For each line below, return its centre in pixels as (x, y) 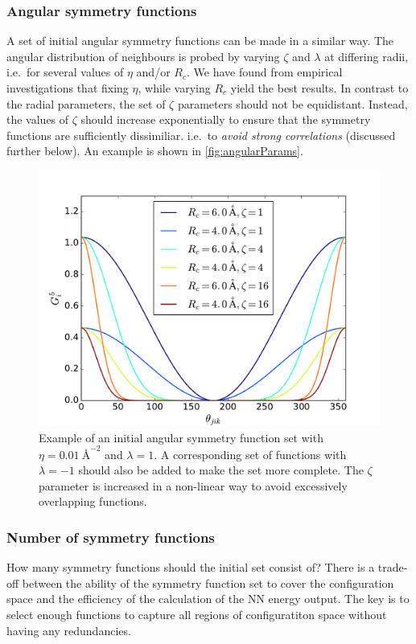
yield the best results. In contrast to (319, 88)
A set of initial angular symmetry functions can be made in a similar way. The (200, 41)
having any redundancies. (69, 630)
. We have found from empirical (264, 72)
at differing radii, (367, 56)
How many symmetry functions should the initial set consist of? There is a (191, 567)
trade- (393, 567)
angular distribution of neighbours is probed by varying (143, 56)
